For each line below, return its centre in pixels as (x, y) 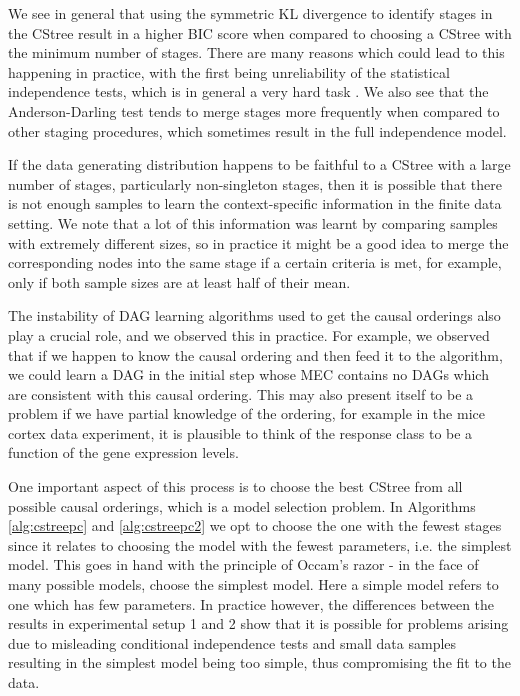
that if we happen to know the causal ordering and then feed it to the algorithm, (255, 354)
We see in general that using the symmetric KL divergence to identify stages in (250, 13)
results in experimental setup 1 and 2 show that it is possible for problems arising (258, 623)
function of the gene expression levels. (123, 452)
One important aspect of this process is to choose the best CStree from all (235, 486)
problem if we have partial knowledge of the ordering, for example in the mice (246, 413)
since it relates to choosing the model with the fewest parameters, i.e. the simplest (260, 544)
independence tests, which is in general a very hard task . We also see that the (248, 91)
